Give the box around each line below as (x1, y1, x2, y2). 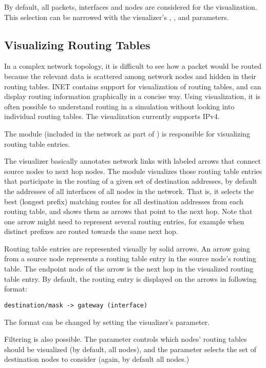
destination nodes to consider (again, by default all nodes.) (4, 354, 189, 364)
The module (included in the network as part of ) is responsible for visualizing (4, 128, 250, 139)
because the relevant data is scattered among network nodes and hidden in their (4, 70, 256, 81)
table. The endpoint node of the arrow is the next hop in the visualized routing (4, 263, 254, 274)
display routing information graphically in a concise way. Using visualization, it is (4, 91, 261, 102)
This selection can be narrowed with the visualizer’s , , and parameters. (4, 11, 229, 22)
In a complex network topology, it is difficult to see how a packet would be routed (4, 61, 262, 71)
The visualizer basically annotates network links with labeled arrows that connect (4, 156, 261, 166)
